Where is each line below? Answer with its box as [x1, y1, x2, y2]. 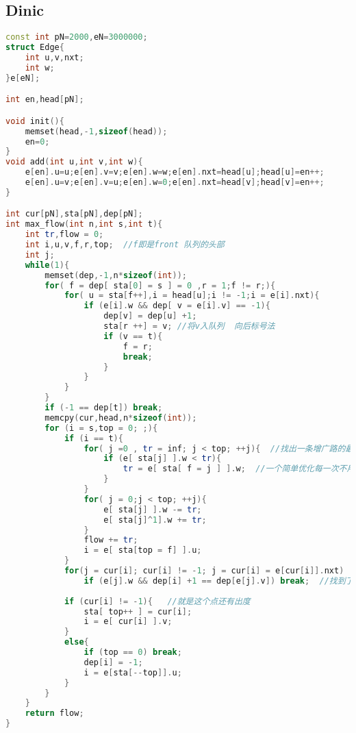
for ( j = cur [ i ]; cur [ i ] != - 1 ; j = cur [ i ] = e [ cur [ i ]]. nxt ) [64, 566, 344, 576]
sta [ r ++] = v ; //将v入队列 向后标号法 [103, 321, 275, 332]
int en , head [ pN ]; [5, 95, 84, 105]
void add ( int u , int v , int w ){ [5, 157, 143, 167]
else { [64, 637, 89, 647]
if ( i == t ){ [64, 433, 123, 443]
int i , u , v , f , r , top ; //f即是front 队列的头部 [25, 240, 225, 250]
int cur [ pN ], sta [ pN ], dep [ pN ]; [5, 209, 143, 219]
